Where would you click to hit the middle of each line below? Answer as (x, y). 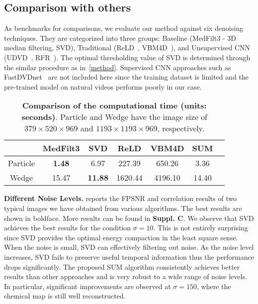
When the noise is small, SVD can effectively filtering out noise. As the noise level (129, 247)
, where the (214, 286)
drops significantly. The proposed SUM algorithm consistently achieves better (122, 266)
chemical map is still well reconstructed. (65, 296)
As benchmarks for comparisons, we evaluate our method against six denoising (124, 28)
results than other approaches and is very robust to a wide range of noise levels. (126, 276)
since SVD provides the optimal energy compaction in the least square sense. (121, 237)
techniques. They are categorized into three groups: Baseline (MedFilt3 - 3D (120, 38)
